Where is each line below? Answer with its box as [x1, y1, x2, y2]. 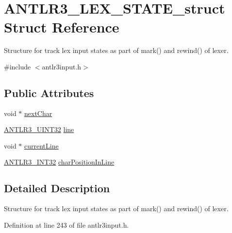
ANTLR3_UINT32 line [4, 124, 74, 134]
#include [4, 61, 31, 71]
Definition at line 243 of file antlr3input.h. [4, 219, 129, 230]
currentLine [24, 140, 59, 150]
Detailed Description [4, 181, 110, 196]
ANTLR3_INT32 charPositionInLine [4, 157, 115, 167]
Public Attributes [4, 85, 94, 100]
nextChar [24, 108, 52, 118]
